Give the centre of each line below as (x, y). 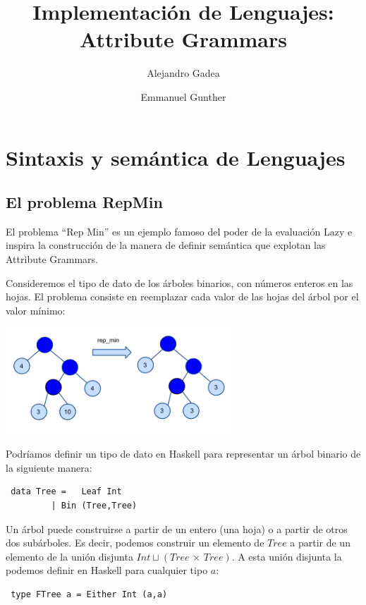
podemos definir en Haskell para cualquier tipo (107, 570)
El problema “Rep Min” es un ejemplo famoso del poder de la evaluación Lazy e (179, 231)
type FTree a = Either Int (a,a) (89, 594)
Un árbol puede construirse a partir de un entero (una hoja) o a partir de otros (177, 528)
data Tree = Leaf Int (66, 492)
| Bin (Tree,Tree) (94, 506)
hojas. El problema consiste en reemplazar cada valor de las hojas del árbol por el (182, 297)
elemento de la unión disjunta (69, 556)
